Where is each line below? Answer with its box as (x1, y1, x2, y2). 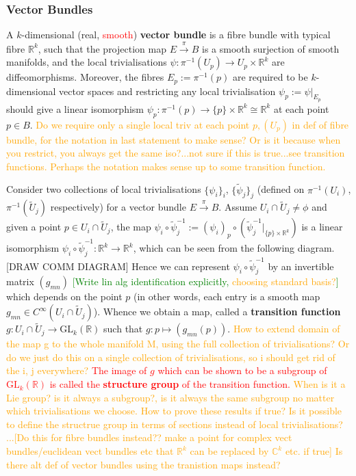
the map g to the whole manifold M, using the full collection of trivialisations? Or (6, 336, 350, 351)
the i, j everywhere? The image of (6, 363, 147, 378)
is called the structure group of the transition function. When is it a (49, 377, 346, 391)
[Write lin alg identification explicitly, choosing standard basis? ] (72, 274, 339, 289)
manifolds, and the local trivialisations (6, 55, 167, 69)
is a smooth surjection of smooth (202, 41, 340, 55)
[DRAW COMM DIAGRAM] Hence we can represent (6, 259, 230, 273)
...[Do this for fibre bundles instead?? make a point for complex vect (6, 430, 292, 445)
